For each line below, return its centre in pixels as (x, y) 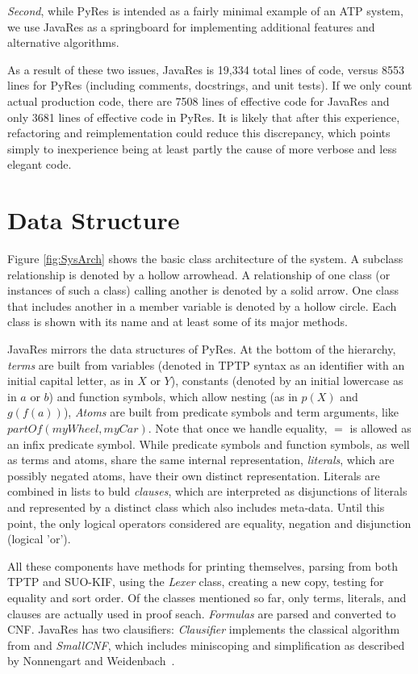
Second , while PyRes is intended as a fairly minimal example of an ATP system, (205, 10)
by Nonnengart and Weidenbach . (91, 661)
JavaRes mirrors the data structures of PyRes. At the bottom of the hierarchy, (202, 349)
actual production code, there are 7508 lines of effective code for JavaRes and (199, 100)
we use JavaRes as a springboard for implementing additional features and (191, 26)
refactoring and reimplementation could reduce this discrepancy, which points (199, 133)
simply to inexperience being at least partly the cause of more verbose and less (202, 148)
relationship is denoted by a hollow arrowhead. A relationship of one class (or (199, 274)
